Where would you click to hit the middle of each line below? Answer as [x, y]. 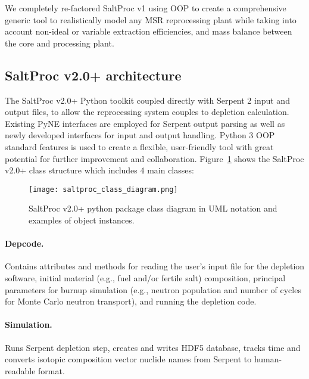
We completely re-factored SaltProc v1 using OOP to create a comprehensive [146, 8]
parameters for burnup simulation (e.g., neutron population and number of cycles [153, 289]
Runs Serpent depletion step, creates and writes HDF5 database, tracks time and [153, 347]
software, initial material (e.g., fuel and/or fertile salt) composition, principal [145, 277]
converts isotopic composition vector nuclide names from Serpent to [128, 359]
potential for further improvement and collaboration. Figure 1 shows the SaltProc [154, 158]
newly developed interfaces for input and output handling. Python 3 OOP [140, 135]
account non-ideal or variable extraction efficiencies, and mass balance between [149, 31]
